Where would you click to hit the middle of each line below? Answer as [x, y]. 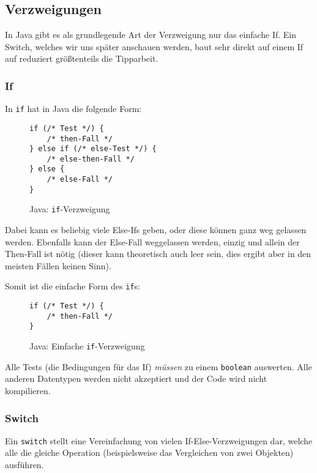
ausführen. [24, 465]
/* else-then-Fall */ [91, 159]
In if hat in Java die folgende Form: [73, 109]
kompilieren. [28, 391]
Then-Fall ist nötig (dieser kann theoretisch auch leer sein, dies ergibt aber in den [158, 254]
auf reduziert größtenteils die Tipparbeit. [82, 58]
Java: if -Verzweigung [70, 209]
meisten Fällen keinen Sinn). [58, 265]
